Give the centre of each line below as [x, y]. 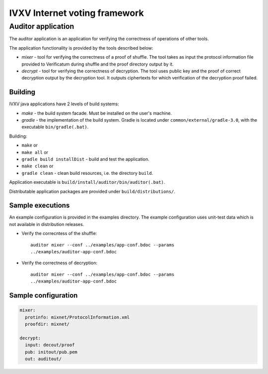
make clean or [37, 166]
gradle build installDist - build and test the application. [86, 159]
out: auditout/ [43, 359]
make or [30, 145]
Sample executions [39, 205]
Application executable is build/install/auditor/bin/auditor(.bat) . [87, 182]
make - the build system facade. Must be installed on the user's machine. [97, 113]
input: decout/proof [50, 345]
